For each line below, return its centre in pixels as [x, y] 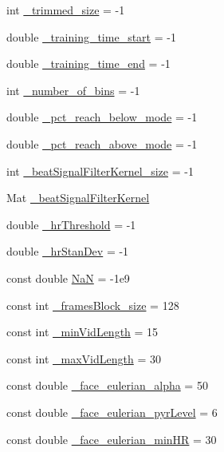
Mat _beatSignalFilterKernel [78, 198]
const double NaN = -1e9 [68, 278]
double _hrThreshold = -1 [71, 224]
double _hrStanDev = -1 [68, 251]
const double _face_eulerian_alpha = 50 [107, 385]
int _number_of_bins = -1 [73, 90]
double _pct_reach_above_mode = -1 [102, 143]
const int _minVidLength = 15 [83, 332]
